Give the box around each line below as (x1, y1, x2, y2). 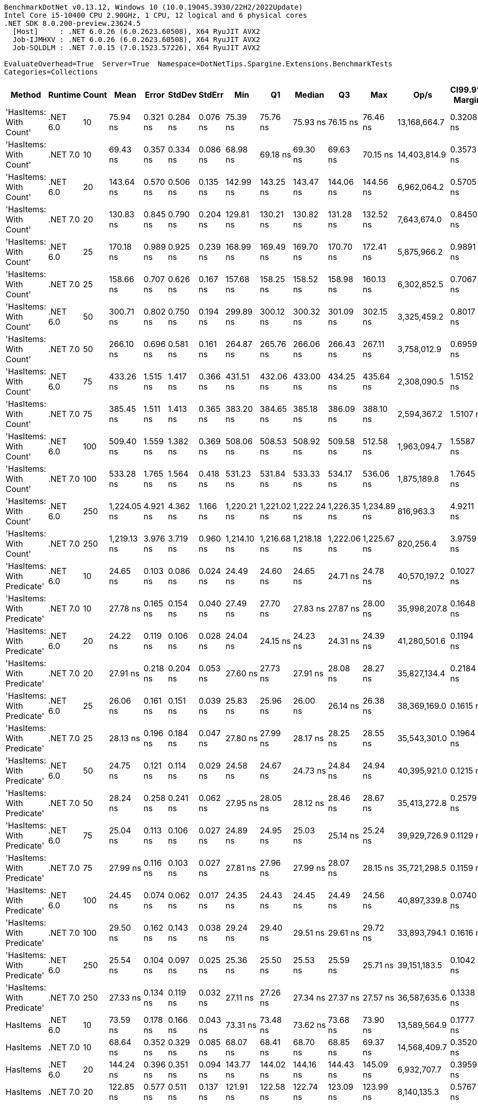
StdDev (168, 90, 197, 100)
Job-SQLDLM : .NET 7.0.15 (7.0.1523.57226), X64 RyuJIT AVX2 (12, 44, 260, 52)
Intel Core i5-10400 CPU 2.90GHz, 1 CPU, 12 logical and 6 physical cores (4, 11, 307, 19)
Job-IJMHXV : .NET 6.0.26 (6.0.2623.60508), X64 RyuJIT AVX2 (12, 35, 260, 44)
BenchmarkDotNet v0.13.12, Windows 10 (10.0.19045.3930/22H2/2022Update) (4, 3, 303, 11)
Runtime (48, 90, 81, 100)
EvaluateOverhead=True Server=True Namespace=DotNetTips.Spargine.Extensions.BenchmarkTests (4, 60, 393, 68)
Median (295, 90, 325, 100)
